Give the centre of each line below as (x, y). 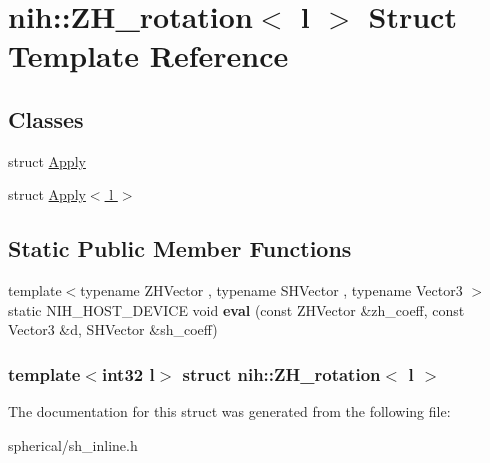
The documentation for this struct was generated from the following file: (229, 411)
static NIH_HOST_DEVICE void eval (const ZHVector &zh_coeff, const (236, 309)
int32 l (128, 373)
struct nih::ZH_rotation (281, 373)
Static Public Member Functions (180, 248)
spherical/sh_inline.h (73, 444)
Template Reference (148, 55)
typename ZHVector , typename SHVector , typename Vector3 (271, 290)
